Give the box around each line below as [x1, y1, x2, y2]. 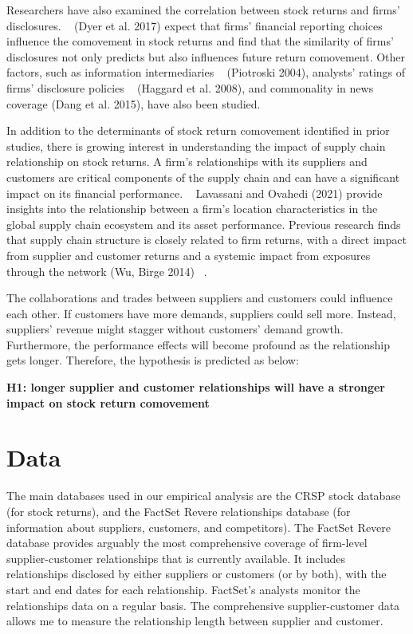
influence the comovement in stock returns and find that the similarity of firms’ [6, 33, 394, 49]
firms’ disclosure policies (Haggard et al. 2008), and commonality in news [6, 79, 374, 96]
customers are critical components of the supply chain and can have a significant [6, 168, 400, 185]
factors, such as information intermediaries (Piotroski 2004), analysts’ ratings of [6, 64, 406, 81]
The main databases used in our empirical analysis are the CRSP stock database [6, 487, 401, 504]
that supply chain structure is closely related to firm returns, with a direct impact [6, 231, 407, 248]
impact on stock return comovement [6, 394, 210, 411]
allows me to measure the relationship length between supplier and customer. [6, 612, 383, 629]
